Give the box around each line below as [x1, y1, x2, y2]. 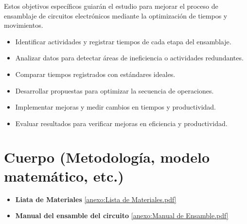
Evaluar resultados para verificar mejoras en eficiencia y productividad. [15, 118, 228, 128]
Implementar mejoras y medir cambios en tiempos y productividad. [15, 102, 216, 112]
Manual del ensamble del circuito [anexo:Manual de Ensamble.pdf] [15, 210, 229, 221]
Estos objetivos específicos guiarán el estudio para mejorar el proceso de [4, 1, 218, 11]
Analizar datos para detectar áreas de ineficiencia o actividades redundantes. [15, 53, 244, 63]
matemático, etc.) [4, 166, 124, 186]
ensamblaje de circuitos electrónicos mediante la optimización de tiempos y [4, 10, 228, 20]
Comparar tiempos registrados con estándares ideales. [15, 69, 176, 79]
